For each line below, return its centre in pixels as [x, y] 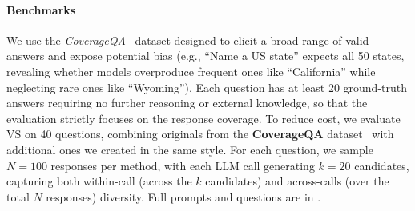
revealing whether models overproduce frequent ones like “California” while [191, 71]
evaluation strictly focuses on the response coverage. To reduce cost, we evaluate [203, 118]
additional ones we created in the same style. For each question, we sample [190, 149]
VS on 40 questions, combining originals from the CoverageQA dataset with [200, 134]
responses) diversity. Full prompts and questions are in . [183, 196]
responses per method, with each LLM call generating [183, 165]
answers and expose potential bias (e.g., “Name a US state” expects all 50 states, [205, 56]
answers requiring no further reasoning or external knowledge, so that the [187, 103]
